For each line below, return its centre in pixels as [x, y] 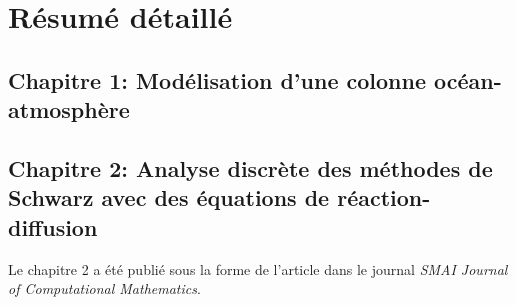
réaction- [384, 197]
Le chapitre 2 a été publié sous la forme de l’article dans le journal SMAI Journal [258, 268]
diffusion [53, 226]
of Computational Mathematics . [104, 288]
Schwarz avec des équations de [169, 197]
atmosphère [69, 109]
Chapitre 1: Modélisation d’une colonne [217, 79]
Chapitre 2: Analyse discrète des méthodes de [250, 167]
